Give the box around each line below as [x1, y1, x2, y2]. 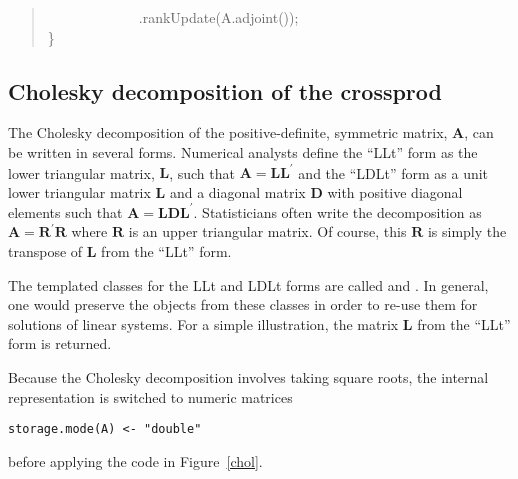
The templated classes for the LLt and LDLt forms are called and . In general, [8, 274, 489, 295]
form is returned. [8, 333, 112, 354]
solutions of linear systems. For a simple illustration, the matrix [8, 313, 399, 334]
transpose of [8, 240, 83, 261]
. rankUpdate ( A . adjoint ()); [138, 7, 299, 27]
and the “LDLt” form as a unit [298, 162, 489, 183]
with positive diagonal [327, 181, 463, 202]
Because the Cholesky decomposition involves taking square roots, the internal [8, 366, 489, 387]
